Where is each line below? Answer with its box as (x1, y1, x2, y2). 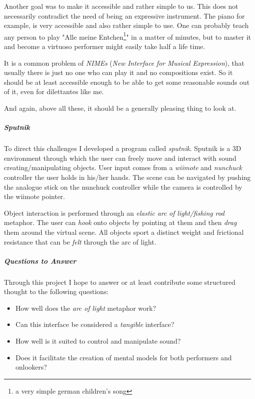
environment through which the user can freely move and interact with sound (4, 152, 237, 163)
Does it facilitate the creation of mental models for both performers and (15, 352, 232, 362)
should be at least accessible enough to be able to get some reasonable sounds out (4, 76, 250, 87)
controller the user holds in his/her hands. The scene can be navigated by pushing (4, 172, 251, 182)
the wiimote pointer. (4, 191, 65, 201)
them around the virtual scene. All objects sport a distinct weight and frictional (4, 226, 244, 237)
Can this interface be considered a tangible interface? (15, 319, 175, 329)
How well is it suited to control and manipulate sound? (15, 336, 181, 346)
